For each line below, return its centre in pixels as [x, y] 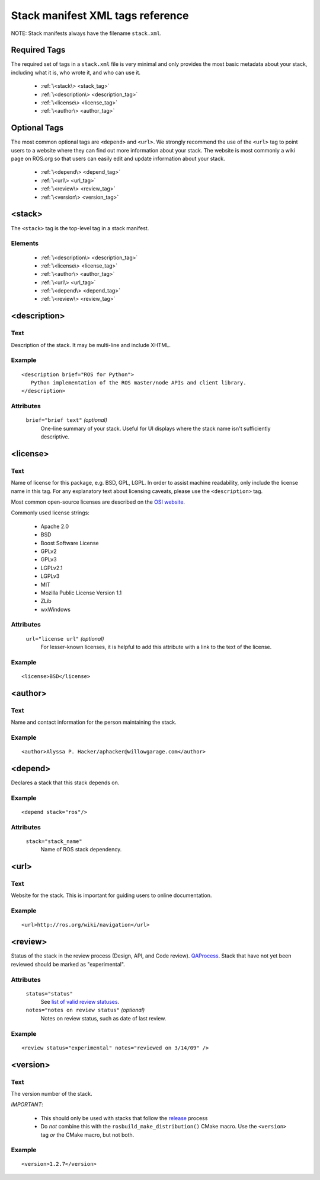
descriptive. [55, 437]
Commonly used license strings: [50, 513]
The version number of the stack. [52, 1093]
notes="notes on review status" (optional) [85, 1010]
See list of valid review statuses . [80, 1002]
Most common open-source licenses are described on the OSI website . [98, 502]
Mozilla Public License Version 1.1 [81, 593]
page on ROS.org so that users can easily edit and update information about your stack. [118, 159]
